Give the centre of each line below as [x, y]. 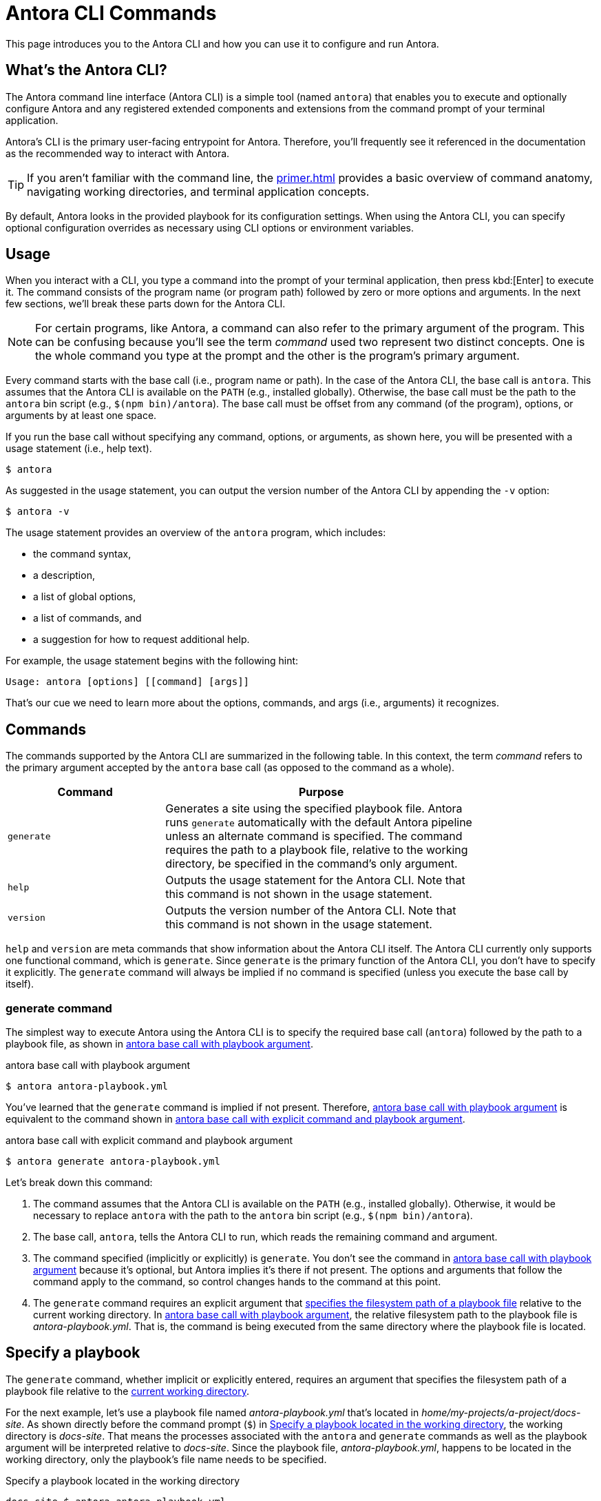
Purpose [321, 792]
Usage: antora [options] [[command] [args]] [128, 682]
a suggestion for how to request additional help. [141, 640]
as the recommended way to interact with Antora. [118, 153]
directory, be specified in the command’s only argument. [312, 864]
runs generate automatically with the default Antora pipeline [319, 823]
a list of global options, [85, 597]
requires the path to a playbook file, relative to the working [317, 850]
